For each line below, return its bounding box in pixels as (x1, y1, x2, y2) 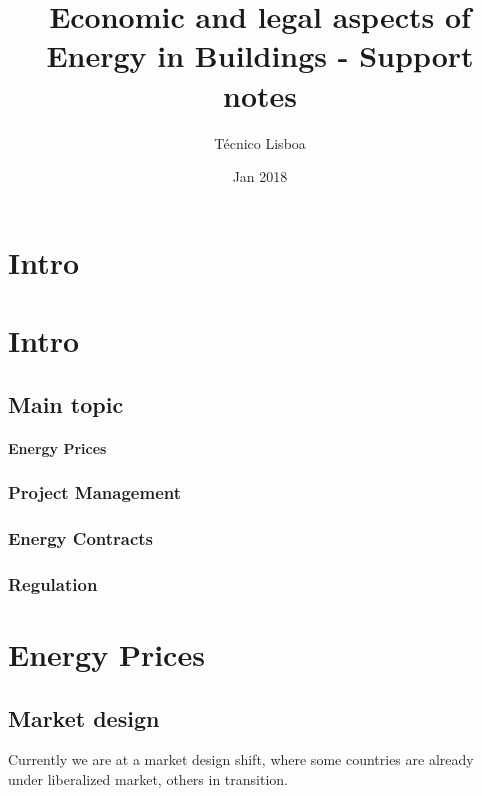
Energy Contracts (8, 525, 154, 550)
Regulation (8, 571, 98, 596)
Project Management (8, 480, 182, 505)
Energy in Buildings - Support (46, 35, 474, 76)
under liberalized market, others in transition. (8, 768, 288, 789)
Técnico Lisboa (214, 132, 306, 153)
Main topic (8, 388, 124, 419)
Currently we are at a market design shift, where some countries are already (8, 749, 474, 770)
